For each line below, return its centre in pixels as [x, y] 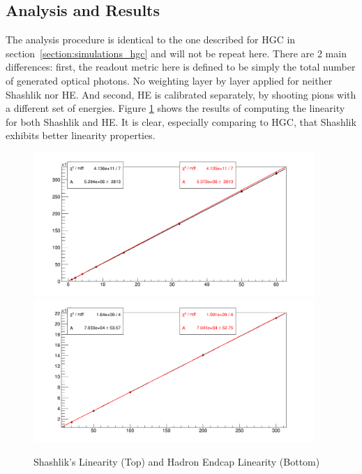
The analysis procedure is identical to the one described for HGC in [151, 39]
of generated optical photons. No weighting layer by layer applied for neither [169, 80]
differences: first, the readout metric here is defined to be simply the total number [181, 67]
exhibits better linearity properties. [81, 135]
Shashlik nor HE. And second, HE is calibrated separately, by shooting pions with [181, 94]
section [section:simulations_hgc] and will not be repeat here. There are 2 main [176, 53]
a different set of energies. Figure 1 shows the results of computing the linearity [175, 108]
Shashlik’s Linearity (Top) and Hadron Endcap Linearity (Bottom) [177, 462]
